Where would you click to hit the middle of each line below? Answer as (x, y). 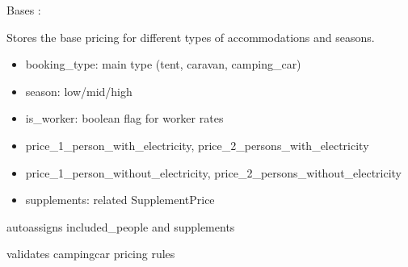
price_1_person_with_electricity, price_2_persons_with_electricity (197, 145)
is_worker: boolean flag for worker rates (124, 118)
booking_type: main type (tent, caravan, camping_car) (163, 64)
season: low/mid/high (79, 91)
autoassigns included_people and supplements (121, 226)
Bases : (24, 10)
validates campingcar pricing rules (91, 254)
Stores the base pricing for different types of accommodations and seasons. (191, 37)
